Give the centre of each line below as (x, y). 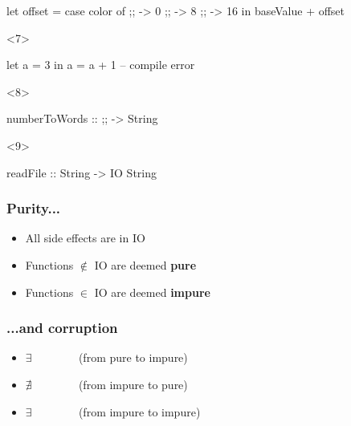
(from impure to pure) (133, 384)
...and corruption (62, 328)
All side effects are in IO (85, 238)
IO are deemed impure (152, 292)
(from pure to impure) (133, 357)
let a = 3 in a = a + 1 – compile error (101, 65)
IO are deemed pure (145, 264)
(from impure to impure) (139, 411)
